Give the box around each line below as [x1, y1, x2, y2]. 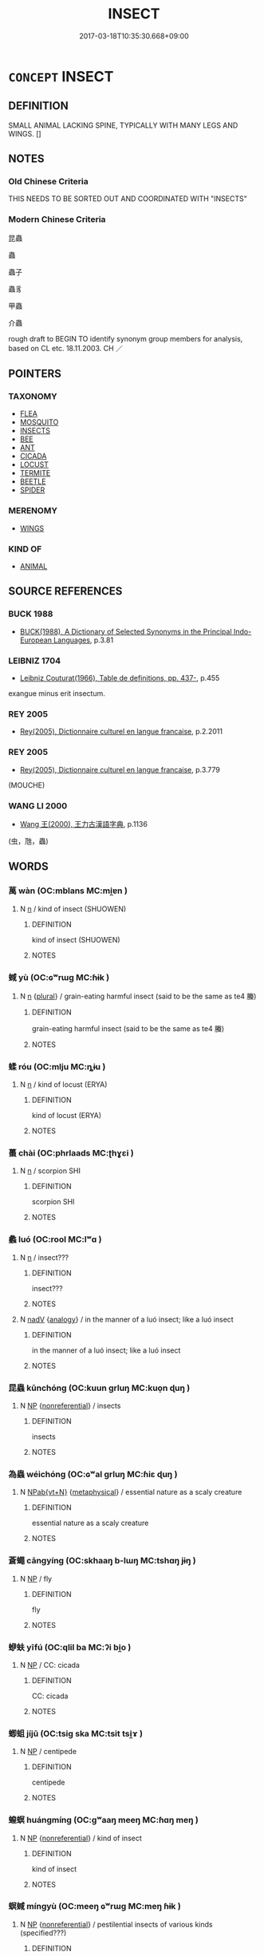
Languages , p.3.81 [53, 635, 114, 645]
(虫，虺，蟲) [8, 836, 49, 846]
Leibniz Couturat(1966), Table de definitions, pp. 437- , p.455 [19, 674, 220, 682]
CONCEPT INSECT [8, 67, 114, 85]
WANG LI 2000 [8, 800, 68, 811]
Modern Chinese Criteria [8, 214, 106, 225]
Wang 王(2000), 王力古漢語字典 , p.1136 [19, 819, 148, 828]
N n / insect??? [19, 1252, 69, 1262]
